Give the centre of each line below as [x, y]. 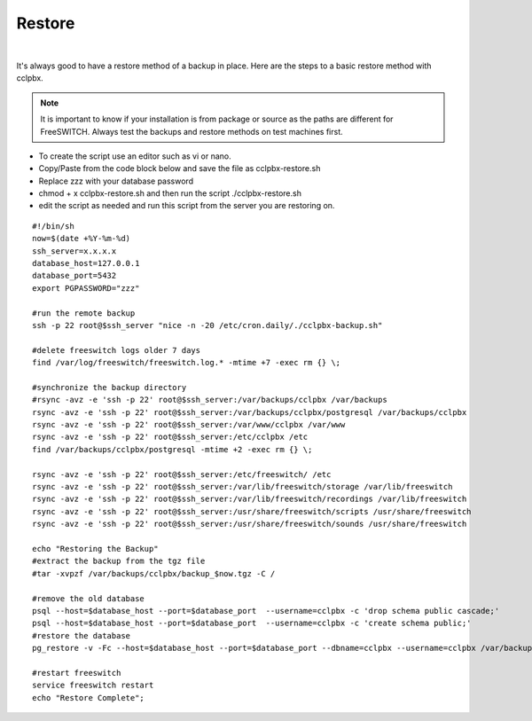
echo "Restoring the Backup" [95, 549]
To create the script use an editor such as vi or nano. [135, 156]
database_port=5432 [74, 276]
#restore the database [82, 635]
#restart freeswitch [77, 673]
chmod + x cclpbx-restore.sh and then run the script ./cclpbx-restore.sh [170, 193]
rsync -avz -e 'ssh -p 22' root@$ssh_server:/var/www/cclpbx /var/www [189, 425]
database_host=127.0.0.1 [86, 263]
